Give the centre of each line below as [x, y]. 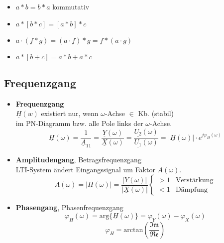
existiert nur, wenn [70, 113]
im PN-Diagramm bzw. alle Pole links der [79, 123]
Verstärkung [194, 180]
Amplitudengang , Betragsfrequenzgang [78, 159]
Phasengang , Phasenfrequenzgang [69, 207]
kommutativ [71, 6]
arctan [133, 230]
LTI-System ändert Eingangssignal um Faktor [85, 169]
